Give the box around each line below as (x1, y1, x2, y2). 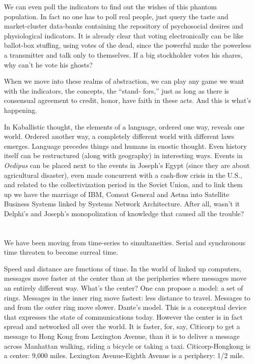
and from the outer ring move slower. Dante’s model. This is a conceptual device (4, 302, 247, 312)
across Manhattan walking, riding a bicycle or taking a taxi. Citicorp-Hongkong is (4, 340, 251, 351)
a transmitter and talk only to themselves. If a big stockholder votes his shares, (4, 49, 243, 60)
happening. (4, 104, 37, 115)
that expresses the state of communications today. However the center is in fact (4, 311, 243, 322)
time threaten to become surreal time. (4, 247, 118, 257)
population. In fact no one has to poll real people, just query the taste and (4, 11, 228, 21)
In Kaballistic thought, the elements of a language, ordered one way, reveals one (4, 121, 245, 132)
